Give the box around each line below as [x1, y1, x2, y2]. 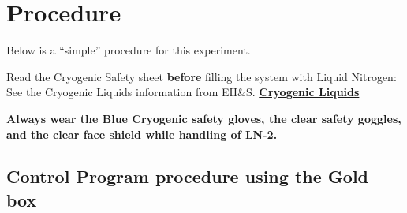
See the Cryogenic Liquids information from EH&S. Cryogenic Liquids [6, 84, 360, 100]
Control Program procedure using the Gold [6, 164, 368, 189]
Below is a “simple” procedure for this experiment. [6, 42, 251, 58]
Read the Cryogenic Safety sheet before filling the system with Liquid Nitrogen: [6, 68, 397, 84]
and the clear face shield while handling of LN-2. [6, 125, 278, 142]
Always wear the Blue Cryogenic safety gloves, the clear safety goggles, [6, 110, 401, 126]
